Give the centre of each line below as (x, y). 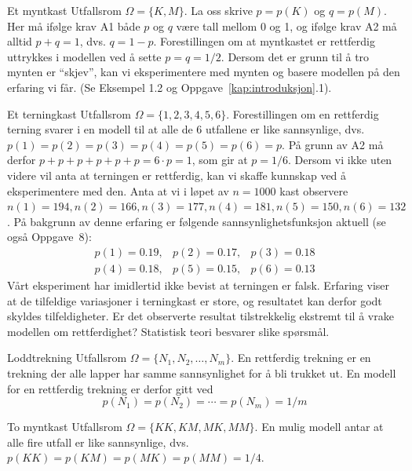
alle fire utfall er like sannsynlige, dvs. (98, 442)
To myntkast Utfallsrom (65, 427)
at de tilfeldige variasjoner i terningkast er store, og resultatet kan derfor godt (195, 300)
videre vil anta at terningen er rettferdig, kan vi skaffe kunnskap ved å (177, 175)
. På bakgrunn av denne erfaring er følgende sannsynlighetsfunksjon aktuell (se (197, 221)
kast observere (314, 190)
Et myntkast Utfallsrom (64, 10)
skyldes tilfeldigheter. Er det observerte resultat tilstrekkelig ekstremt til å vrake (201, 316)
